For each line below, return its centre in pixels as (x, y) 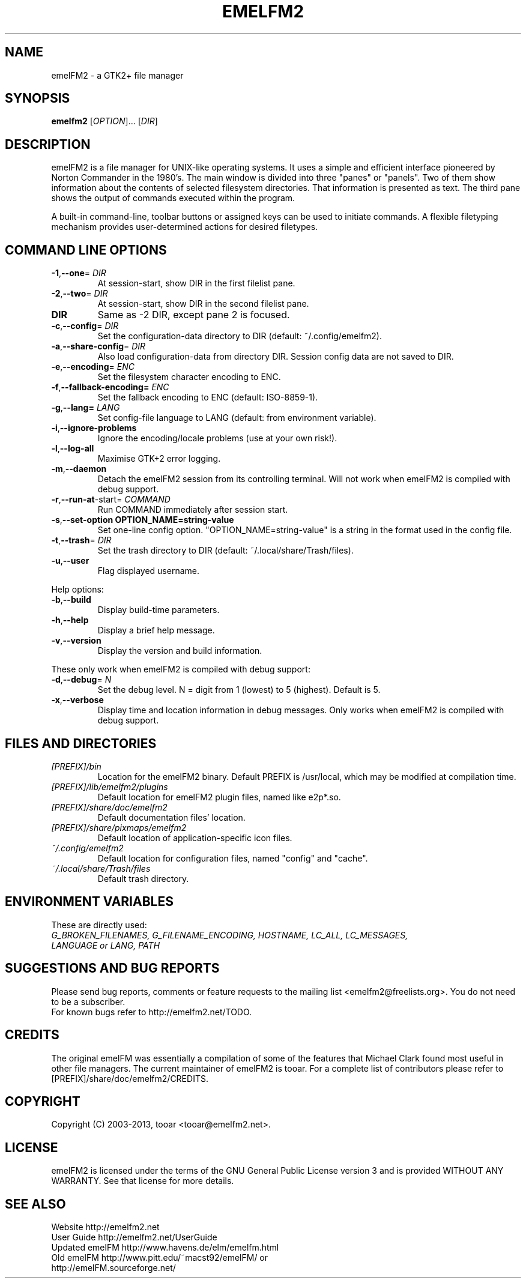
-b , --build (71, 600)
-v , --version (76, 641)
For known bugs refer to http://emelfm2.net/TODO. (152, 1012)
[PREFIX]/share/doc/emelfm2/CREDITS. (130, 1078)
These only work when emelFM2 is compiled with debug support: (181, 669)
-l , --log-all (73, 448)
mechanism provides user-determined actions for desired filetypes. (185, 227)
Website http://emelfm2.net (105, 1227)
